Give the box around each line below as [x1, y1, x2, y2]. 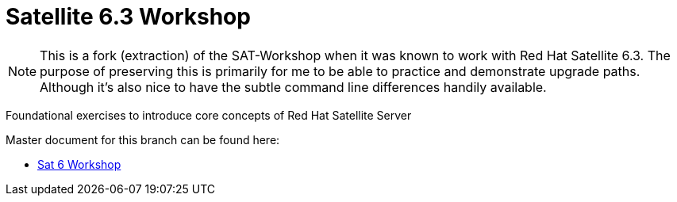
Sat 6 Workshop [37, 157, 121, 171]
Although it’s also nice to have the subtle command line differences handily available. [40, 78, 547, 95]
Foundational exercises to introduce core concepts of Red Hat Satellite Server [6, 108, 412, 122]
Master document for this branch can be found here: [6, 132, 280, 147]
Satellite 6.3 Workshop [6, 3, 251, 30]
